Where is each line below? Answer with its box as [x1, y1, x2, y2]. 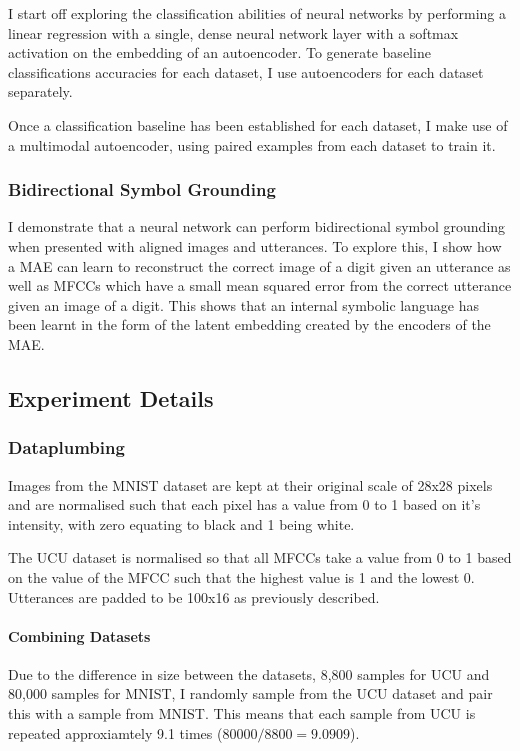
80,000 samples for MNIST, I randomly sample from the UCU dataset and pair [8, 683, 493, 704]
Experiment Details [8, 382, 214, 413]
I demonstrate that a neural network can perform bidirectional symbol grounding [8, 216, 506, 237]
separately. [8, 81, 73, 102]
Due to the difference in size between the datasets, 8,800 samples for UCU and [8, 663, 490, 684]
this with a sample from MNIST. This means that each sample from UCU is [8, 703, 476, 724]
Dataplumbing [8, 435, 125, 460]
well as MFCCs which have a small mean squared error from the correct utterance [8, 275, 512, 296]
